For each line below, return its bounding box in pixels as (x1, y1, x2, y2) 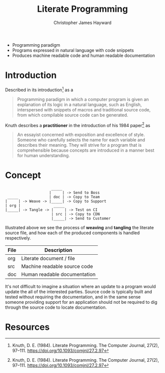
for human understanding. (17, 153, 70, 159)
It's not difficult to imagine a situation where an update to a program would (5, 284, 156, 290)
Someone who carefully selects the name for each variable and (17, 137, 145, 143)
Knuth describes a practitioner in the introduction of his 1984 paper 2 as (5, 121, 151, 128)
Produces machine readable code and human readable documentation (12, 53, 155, 58)
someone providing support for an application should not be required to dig (5, 299, 158, 305)
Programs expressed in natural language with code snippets (12, 47, 134, 53)
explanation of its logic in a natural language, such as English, (17, 102, 142, 107)
